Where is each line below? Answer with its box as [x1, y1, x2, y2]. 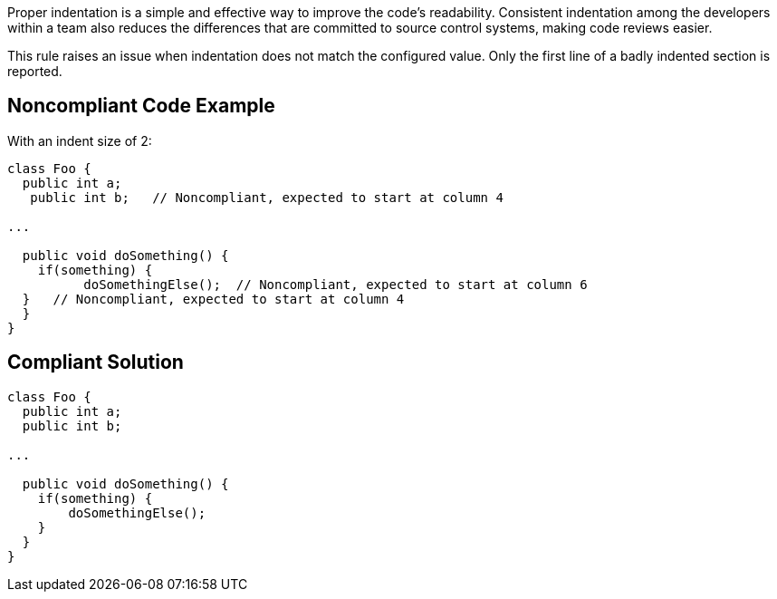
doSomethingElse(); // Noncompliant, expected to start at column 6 [83, 276, 588, 292]
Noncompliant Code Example [7, 94, 275, 118]
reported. [7, 63, 62, 79]
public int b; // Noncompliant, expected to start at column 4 [30, 189, 504, 205]
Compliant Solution [7, 351, 184, 374]
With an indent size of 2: [7, 132, 152, 149]
